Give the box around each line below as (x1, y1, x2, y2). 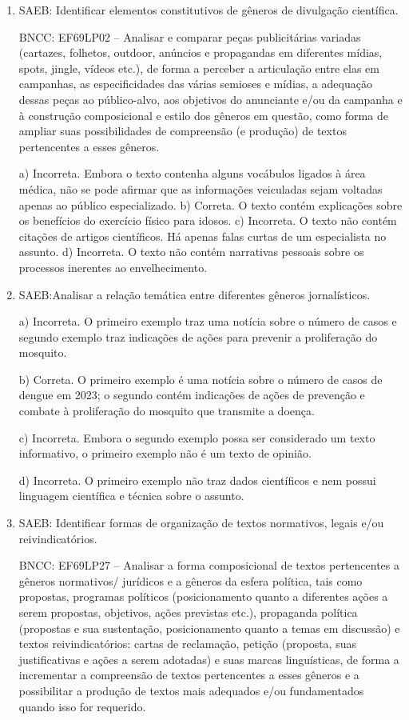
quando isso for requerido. (18, 698, 146, 714)
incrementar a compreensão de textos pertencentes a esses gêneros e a (18, 666, 359, 683)
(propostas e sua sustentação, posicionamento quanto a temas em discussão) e (18, 619, 400, 636)
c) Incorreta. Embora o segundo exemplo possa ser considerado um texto (18, 429, 375, 446)
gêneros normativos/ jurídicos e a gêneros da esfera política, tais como (18, 572, 363, 589)
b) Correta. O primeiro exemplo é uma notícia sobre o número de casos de (18, 370, 383, 387)
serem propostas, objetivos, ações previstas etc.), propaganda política (18, 604, 358, 620)
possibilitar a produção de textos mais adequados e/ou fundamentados (18, 682, 364, 698)
